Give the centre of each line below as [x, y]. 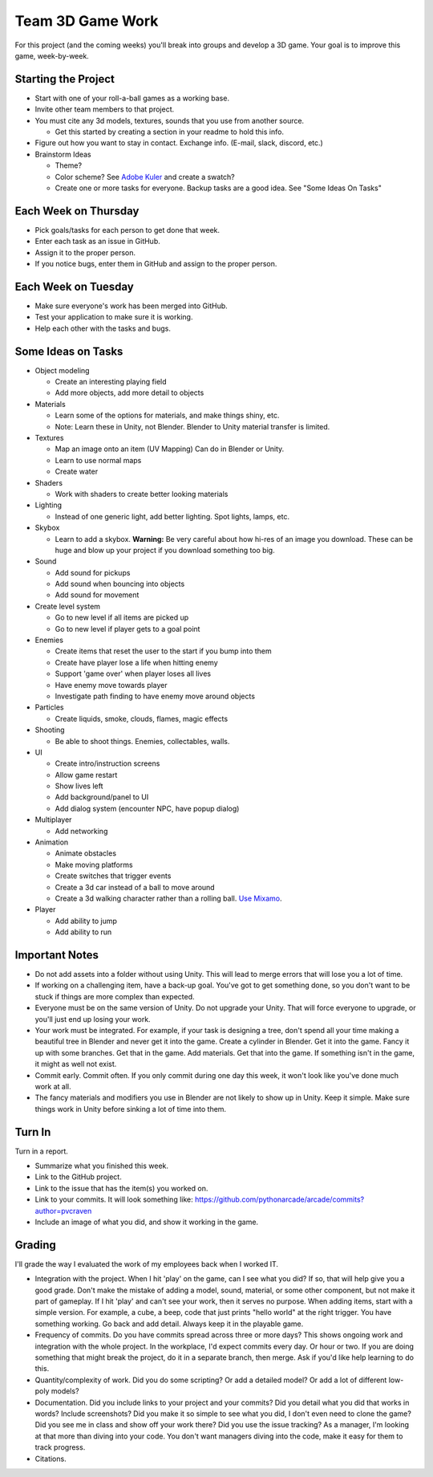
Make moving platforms [94, 865]
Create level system [67, 606]
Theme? [69, 165]
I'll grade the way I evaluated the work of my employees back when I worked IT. [147, 1263]
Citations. [51, 1459]
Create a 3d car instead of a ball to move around [135, 887]
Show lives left [79, 786]
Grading [35, 1245]
